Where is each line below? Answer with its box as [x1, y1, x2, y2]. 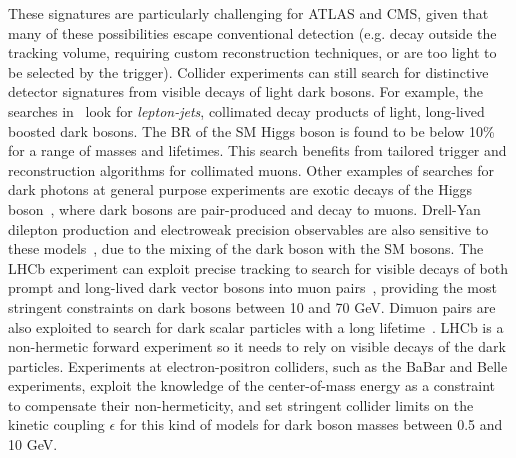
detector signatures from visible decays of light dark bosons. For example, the [8, 81, 483, 102]
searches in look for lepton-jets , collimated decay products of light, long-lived [8, 100, 485, 121]
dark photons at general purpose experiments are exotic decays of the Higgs [8, 179, 473, 200]
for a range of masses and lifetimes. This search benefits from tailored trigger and [8, 140, 507, 161]
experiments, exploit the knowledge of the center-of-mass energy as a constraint [8, 375, 495, 396]
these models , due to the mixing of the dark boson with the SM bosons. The [8, 238, 484, 259]
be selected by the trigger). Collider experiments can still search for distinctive [8, 61, 489, 82]
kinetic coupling [8, 414, 105, 435]
